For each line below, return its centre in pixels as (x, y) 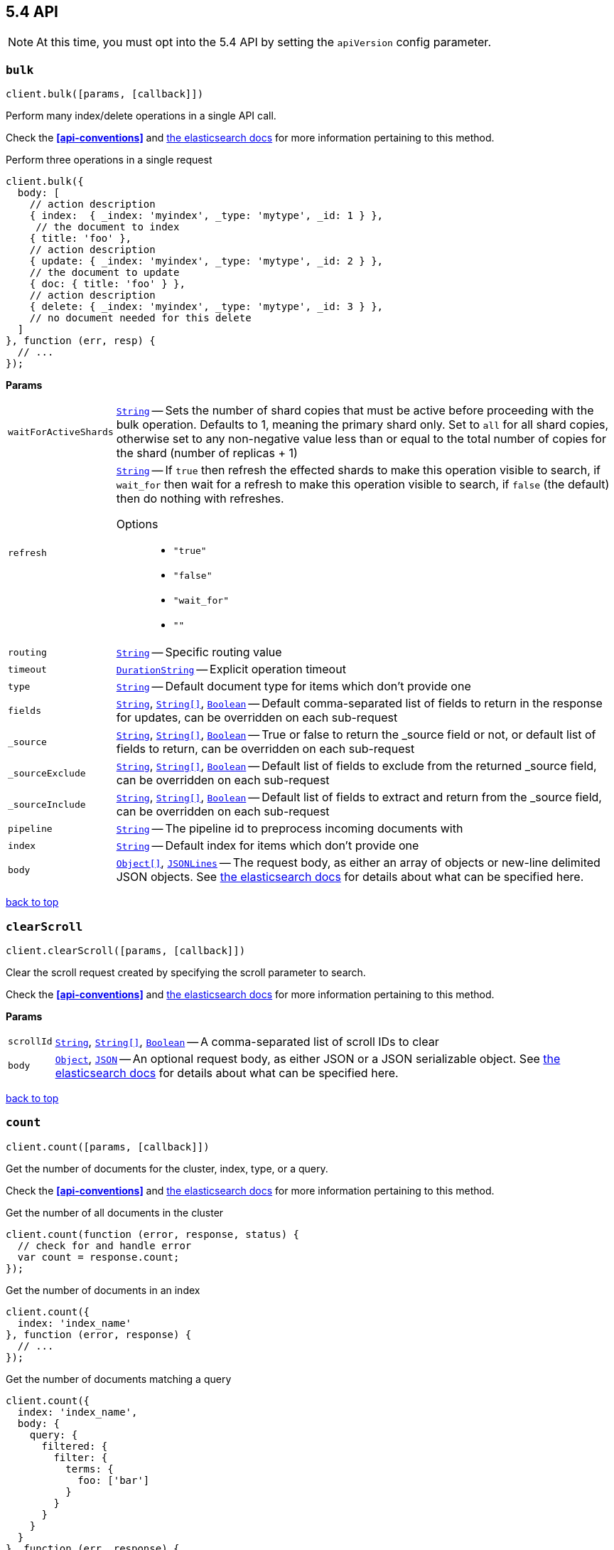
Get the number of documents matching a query (119, 1379)
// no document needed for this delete (140, 318)
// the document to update (104, 273)
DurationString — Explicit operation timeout (231, 669)
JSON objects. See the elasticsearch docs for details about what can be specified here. (350, 877)
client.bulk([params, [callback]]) (105, 94)
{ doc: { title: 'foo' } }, (107, 284)
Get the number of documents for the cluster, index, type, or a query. (167, 1168)
